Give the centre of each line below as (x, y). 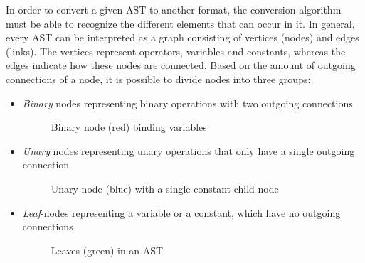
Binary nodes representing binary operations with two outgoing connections (187, 103)
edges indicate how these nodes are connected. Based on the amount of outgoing (181, 65)
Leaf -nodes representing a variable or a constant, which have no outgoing (181, 212)
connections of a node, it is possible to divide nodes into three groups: (158, 79)
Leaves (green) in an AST (107, 250)
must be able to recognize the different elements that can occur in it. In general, (180, 23)
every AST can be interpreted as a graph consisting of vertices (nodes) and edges (182, 37)
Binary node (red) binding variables (129, 127)
